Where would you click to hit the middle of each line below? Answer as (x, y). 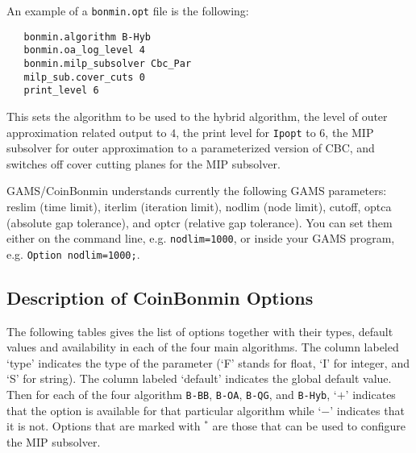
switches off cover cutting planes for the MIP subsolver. (144, 163)
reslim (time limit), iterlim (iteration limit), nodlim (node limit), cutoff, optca (199, 206)
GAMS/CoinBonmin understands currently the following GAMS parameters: (197, 191)
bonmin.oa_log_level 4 (84, 50)
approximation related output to (87, 132)
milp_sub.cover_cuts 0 (84, 77)
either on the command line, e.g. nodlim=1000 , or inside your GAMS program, (201, 238)
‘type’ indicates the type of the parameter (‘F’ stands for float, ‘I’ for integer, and (208, 362)
